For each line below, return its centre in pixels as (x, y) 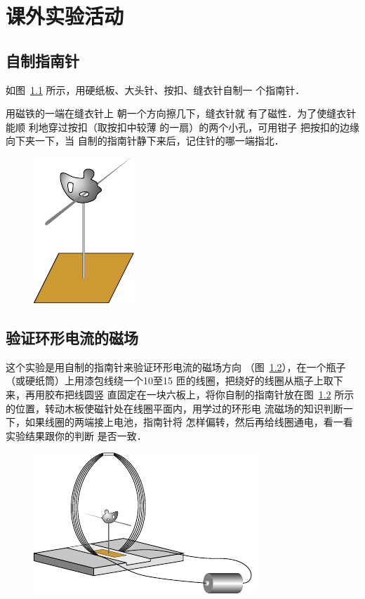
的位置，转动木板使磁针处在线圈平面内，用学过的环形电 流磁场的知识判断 (174, 408)
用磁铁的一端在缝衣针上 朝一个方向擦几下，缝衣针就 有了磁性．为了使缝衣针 (181, 113)
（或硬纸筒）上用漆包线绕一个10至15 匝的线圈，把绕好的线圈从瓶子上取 (170, 381)
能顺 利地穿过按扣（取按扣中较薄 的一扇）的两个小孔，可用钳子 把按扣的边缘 (182, 127)
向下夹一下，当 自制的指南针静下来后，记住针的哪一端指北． (145, 141)
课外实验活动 (65, 16)
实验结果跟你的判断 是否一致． (76, 435)
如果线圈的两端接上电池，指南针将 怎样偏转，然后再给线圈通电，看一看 (189, 422)
